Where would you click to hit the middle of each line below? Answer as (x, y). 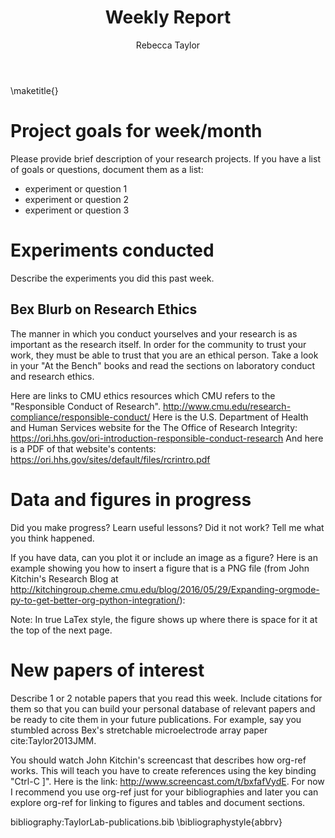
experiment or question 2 (77, 199)
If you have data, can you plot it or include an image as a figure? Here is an (164, 557)
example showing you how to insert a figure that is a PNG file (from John (160, 568)
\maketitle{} (34, 90)
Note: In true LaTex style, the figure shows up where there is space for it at (164, 619)
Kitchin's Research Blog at (64, 578)
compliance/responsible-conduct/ (80, 417)
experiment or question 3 (77, 210)
